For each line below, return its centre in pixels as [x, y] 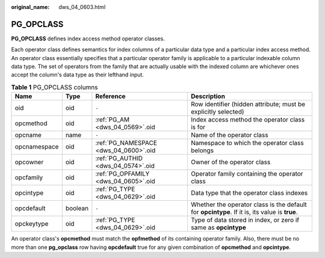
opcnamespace [37, 147]
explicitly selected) [217, 112]
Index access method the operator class [248, 120]
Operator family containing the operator [247, 174]
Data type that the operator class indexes [249, 193]
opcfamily [29, 177]
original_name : [30, 7]
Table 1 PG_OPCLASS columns [54, 87]
